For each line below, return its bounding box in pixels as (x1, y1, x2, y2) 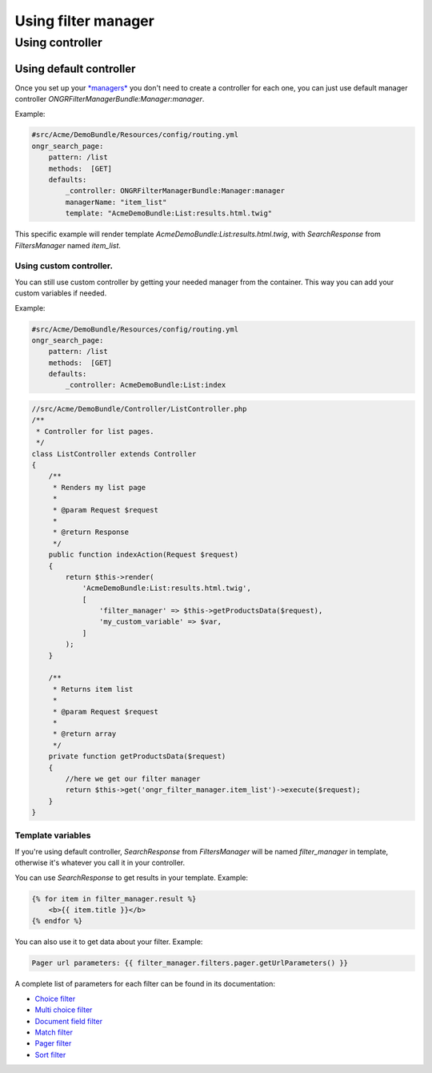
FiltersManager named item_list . (14, 240, 122, 250)
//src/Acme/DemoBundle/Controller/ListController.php (31, 404, 247, 414)
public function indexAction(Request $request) (48, 550, 239, 560)
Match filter (34, 1027, 74, 1037)
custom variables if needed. (14, 288, 107, 298)
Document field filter (34, 1016, 103, 1026)
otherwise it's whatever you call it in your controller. (14, 858, 186, 868)
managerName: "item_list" (65, 197, 167, 207)
